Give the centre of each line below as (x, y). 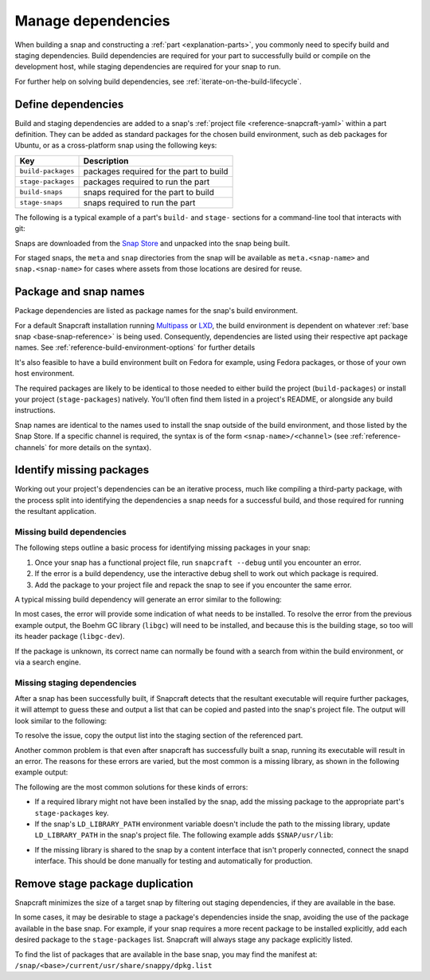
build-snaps (41, 192)
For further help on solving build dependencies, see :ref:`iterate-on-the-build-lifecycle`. (158, 81)
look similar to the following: (61, 720)
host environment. (45, 374)
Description (106, 161)
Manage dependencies (92, 21)
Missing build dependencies (70, 532)
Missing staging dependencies (76, 683)
